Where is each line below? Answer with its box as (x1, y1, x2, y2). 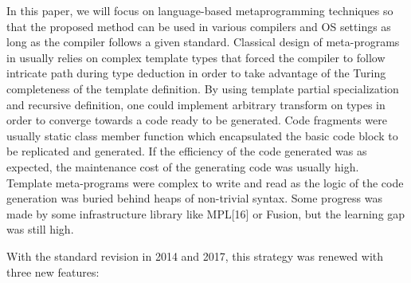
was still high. (6, 221, 74, 238)
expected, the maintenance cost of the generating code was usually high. (6, 158, 359, 175)
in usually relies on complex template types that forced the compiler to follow (6, 49, 386, 65)
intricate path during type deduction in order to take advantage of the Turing (6, 65, 386, 81)
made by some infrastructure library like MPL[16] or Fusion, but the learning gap (6, 205, 405, 222)
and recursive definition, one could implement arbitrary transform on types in (6, 96, 386, 112)
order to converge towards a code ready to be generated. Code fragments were (6, 112, 387, 128)
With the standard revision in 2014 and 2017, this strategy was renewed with (6, 247, 384, 264)
